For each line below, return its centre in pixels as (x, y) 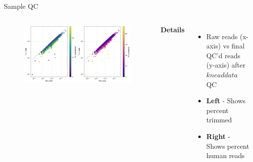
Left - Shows (226, 101)
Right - (218, 136)
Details (172, 29)
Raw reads (222, 36)
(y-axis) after (226, 65)
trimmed (219, 120)
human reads (225, 155)
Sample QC (21, 6)
